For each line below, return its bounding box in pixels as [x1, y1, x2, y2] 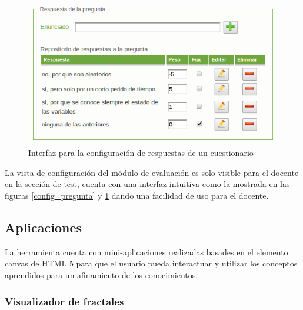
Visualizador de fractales [5, 294, 124, 308]
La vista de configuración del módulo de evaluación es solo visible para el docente [5, 166, 299, 178]
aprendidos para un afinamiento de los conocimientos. [5, 269, 198, 281]
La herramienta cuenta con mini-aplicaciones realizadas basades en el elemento [5, 245, 288, 258]
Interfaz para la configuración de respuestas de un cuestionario [28, 146, 254, 159]
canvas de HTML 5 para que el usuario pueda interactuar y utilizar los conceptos [5, 257, 298, 269]
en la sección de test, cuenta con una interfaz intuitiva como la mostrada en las [5, 178, 290, 190]
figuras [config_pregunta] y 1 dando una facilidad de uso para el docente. [5, 189, 269, 202]
